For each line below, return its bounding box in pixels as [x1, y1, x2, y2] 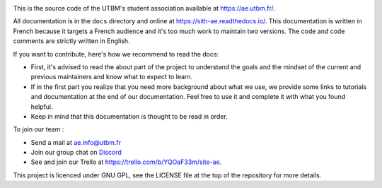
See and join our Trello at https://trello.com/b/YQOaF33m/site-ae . [30, 158, 222, 166]
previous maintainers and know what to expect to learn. [30, 73, 193, 81]
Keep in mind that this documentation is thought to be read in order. [30, 112, 228, 120]
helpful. [30, 102, 53, 111]
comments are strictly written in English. [13, 37, 130, 45]
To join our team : [13, 125, 64, 134]
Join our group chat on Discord [30, 148, 122, 157]
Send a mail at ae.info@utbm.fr [30, 138, 122, 146]
